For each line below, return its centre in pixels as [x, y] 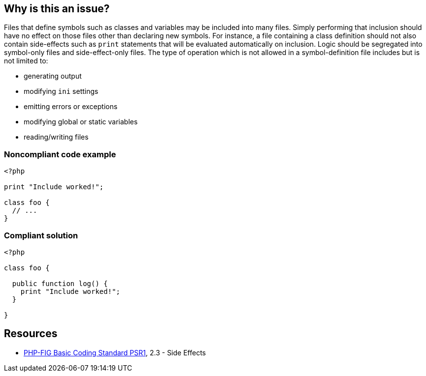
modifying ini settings [61, 91]
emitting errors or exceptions [71, 107]
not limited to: [26, 61]
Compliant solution [41, 235]
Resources [31, 334]
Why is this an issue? [57, 9]
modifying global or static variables [81, 122]
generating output [53, 76]
